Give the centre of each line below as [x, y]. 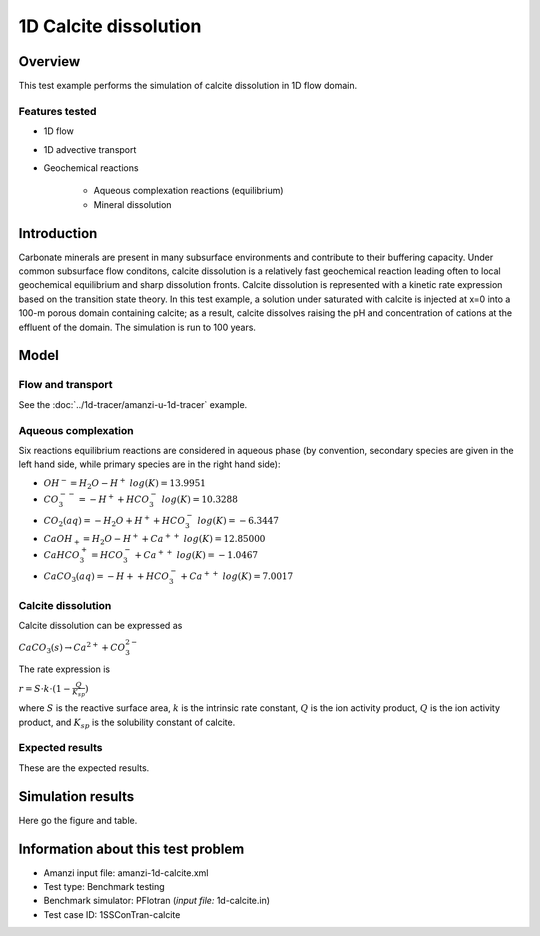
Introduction [58, 233]
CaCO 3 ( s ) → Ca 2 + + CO [72, 647]
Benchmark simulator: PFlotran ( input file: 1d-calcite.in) [156, 901]
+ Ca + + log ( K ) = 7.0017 [237, 575]
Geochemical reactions [91, 167]
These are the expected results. [84, 767]
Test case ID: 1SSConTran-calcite [112, 914]
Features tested [57, 111]
